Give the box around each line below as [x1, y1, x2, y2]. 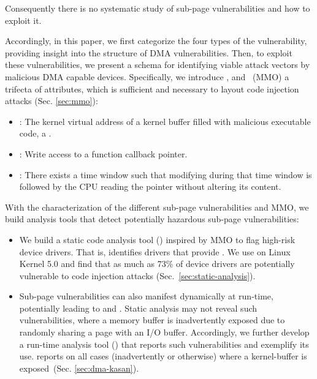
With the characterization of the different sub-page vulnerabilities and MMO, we [5, 200, 309, 213]
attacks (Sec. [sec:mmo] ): [5, 94, 98, 107]
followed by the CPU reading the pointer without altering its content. [19, 180, 281, 193]
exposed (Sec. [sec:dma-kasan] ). [19, 361, 139, 374]
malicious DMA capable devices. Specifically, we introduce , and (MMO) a [5, 70, 289, 83]
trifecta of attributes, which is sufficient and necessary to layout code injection [5, 82, 299, 95]
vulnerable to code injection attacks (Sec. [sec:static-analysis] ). [19, 269, 256, 282]
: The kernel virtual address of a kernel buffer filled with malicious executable [19, 114, 311, 127]
